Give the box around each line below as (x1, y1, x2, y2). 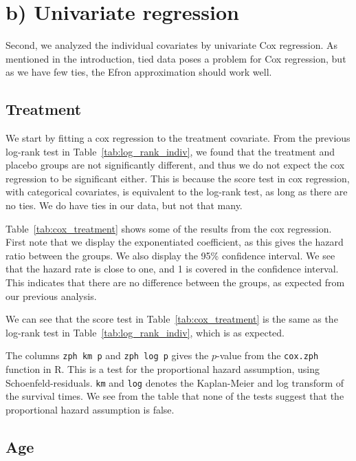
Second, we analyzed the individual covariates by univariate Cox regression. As (5, 38, 338, 52)
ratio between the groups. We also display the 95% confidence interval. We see (5, 248, 335, 262)
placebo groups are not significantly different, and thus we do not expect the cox (5, 158, 345, 172)
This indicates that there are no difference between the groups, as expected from (5, 275, 345, 290)
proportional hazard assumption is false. (5, 402, 175, 416)
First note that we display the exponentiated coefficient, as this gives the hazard (5, 235, 344, 249)
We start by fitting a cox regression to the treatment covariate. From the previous (5, 131, 351, 145)
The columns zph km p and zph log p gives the (5, 348, 209, 363)
